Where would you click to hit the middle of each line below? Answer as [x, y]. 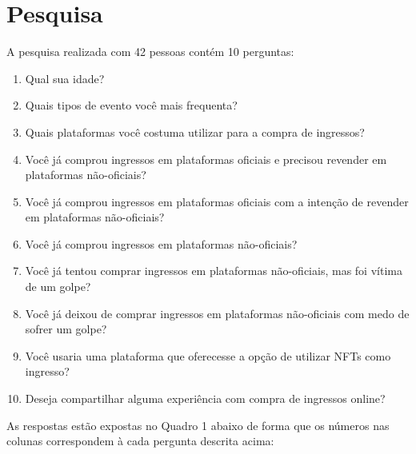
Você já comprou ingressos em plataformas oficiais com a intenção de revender [217, 201]
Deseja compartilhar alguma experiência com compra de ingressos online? [205, 398]
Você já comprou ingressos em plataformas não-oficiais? [161, 243]
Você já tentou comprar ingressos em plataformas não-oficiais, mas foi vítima [214, 271]
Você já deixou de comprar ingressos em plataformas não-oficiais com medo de [217, 313]
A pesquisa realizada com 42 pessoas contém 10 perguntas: [150, 52]
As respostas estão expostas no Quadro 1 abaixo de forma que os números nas [198, 425]
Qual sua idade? [65, 78]
